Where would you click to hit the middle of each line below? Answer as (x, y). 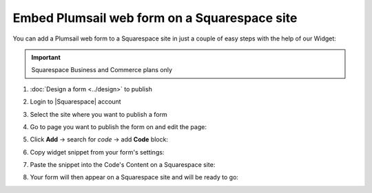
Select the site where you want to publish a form (99, 114)
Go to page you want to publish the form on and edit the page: (118, 126)
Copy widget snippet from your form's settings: (97, 152)
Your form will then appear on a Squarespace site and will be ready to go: (134, 177)
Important (46, 57)
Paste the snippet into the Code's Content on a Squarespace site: (123, 165)
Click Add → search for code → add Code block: (99, 139)
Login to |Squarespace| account (75, 102)
